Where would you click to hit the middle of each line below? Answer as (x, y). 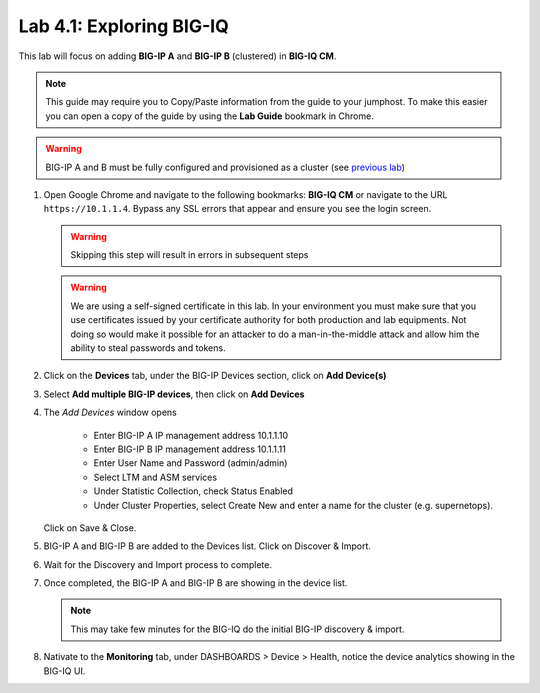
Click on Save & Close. (90, 527)
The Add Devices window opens (110, 412)
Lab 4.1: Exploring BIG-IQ (123, 26)
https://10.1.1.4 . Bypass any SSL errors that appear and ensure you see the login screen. (237, 209)
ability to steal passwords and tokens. (148, 348)
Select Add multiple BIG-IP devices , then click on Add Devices (174, 394)
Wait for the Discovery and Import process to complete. (157, 564)
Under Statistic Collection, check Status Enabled (193, 491)
